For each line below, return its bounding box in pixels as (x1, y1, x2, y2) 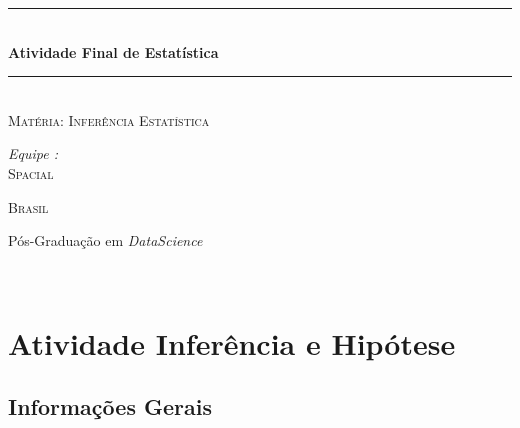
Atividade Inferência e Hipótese (8, 322, 456, 363)
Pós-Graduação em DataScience (8, 230, 203, 251)
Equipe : (8, 143, 58, 164)
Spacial (8, 162, 54, 183)
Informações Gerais (8, 391, 212, 422)
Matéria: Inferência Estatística (8, 109, 210, 130)
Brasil (8, 196, 49, 217)
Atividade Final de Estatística (8, 41, 219, 62)
